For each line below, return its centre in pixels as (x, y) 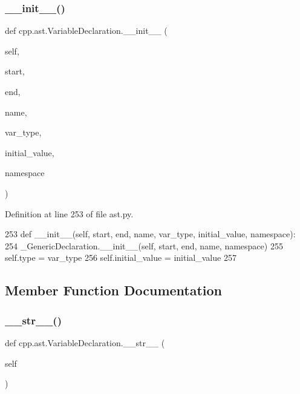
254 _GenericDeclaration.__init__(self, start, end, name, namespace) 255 (144, 245)
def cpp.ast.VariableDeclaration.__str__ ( (85, 342)
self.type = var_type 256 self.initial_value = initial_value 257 (121, 258)
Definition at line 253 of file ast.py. (69, 213)
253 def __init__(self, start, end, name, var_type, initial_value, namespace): (150, 234)
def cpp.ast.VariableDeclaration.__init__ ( (86, 31)
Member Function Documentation (114, 290)
